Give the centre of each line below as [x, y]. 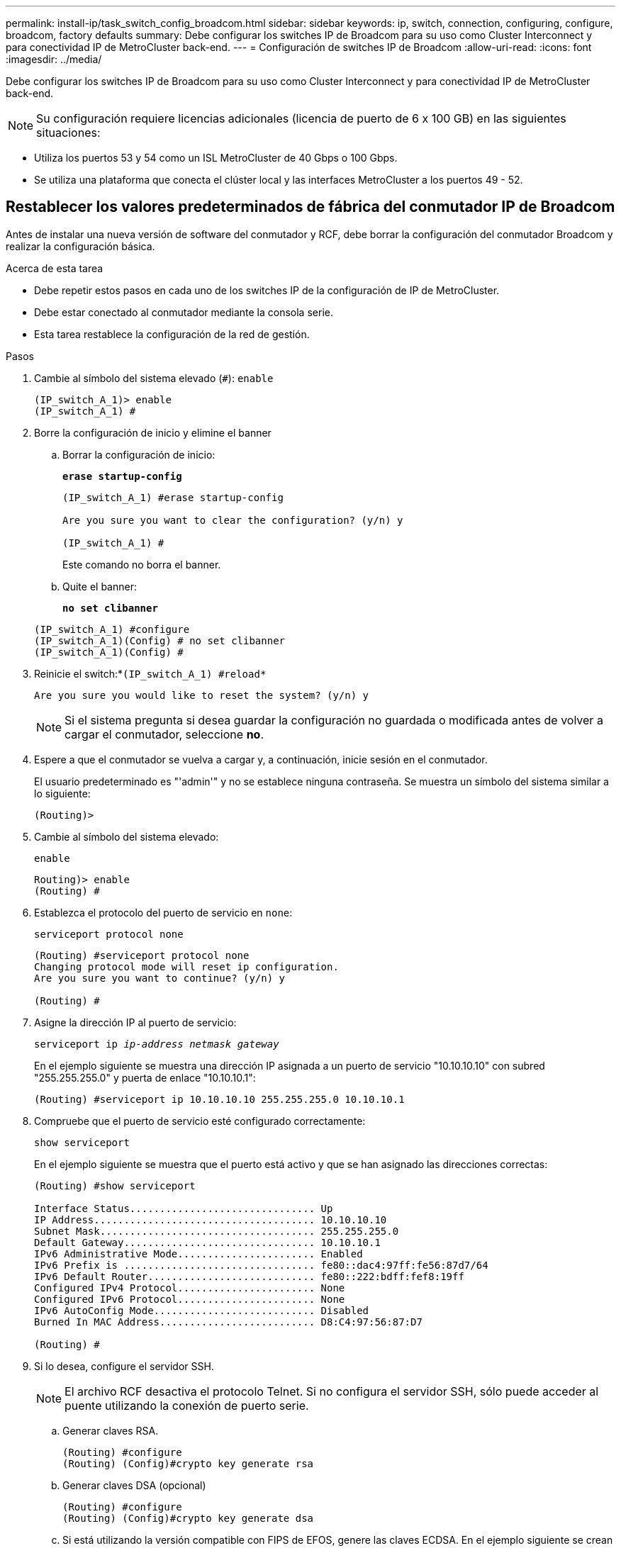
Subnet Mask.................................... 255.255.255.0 [217, 1231]
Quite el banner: [100, 586]
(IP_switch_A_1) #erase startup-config [173, 497]
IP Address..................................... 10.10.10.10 [211, 1219]
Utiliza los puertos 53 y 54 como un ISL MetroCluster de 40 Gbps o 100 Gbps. [216, 158]
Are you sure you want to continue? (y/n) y [160, 978]
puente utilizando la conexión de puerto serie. [187, 1405]
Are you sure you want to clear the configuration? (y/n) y [233, 520]
